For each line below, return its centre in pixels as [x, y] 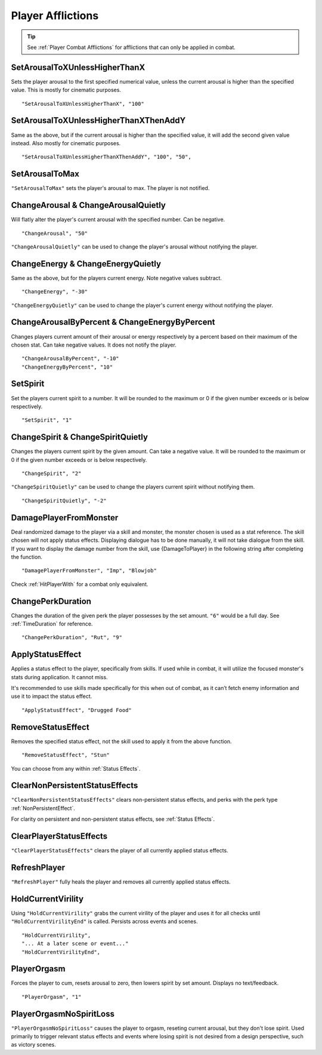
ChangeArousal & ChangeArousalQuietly [89, 205]
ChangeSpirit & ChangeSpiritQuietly [80, 437]
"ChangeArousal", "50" [55, 233]
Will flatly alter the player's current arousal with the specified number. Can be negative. [118, 220]
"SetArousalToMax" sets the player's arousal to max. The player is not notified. [110, 188]
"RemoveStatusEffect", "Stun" [66, 755]
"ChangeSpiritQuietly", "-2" [64, 501]
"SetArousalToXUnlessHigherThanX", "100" [83, 104]
